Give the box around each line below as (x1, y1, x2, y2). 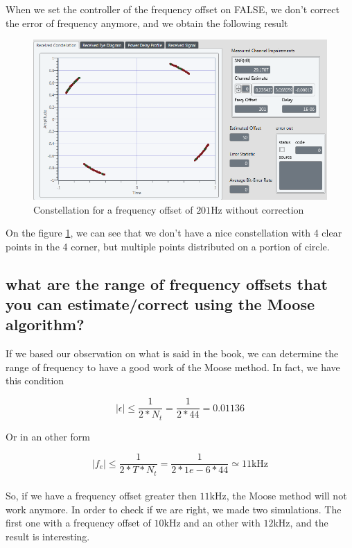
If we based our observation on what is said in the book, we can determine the (6, 346, 339, 361)
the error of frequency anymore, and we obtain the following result (6, 15, 288, 30)
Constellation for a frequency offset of (33, 202, 193, 216)
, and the (290, 515, 328, 530)
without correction (225, 202, 304, 216)
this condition (6, 373, 64, 388)
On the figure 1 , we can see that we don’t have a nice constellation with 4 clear (6, 225, 342, 240)
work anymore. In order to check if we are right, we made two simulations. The (6, 502, 342, 516)
